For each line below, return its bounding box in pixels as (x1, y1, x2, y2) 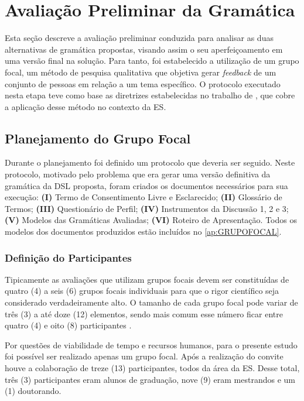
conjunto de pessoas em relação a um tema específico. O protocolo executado (5, 77, 281, 90)
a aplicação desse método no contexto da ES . (5, 100, 166, 112)
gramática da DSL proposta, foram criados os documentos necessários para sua (5, 179, 288, 191)
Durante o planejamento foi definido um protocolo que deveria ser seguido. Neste (5, 156, 295, 169)
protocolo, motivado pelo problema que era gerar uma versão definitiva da (5, 168, 271, 180)
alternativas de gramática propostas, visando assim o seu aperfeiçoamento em (5, 43, 283, 55)
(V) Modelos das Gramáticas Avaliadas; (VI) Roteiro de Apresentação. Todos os (5, 214, 297, 226)
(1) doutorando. (5, 385, 62, 397)
